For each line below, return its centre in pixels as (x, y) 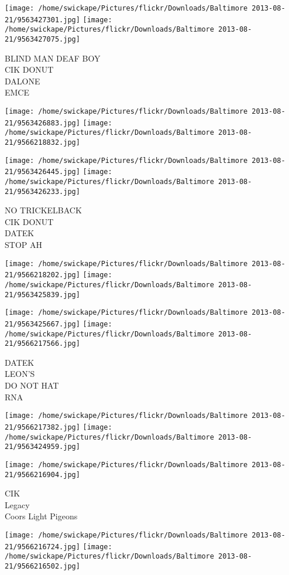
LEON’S (20, 374)
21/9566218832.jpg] (42, 142)
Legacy (17, 504)
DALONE (23, 81)
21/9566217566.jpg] (42, 344)
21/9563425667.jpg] (42, 324)
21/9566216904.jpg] (42, 474)
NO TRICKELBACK (43, 210)
